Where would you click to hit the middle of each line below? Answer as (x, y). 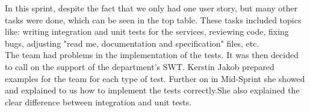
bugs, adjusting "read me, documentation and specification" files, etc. (132, 43)
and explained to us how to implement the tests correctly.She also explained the (152, 90)
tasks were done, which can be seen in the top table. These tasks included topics (153, 19)
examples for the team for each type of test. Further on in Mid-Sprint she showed (155, 78)
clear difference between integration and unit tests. (98, 102)
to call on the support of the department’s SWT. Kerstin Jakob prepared (140, 66)
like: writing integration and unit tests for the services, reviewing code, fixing (147, 31)
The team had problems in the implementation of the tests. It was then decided (152, 55)
